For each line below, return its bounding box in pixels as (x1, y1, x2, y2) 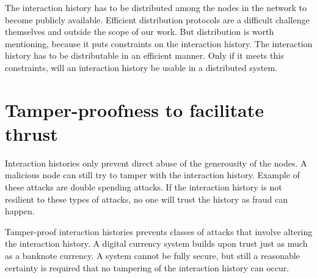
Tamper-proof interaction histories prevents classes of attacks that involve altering (5, 225, 313, 238)
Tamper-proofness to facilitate (5, 97, 264, 122)
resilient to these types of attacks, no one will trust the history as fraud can (5, 192, 288, 205)
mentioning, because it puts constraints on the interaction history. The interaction (5, 37, 313, 50)
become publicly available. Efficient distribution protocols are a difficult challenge (5, 13, 310, 26)
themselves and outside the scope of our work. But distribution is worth (5, 25, 274, 38)
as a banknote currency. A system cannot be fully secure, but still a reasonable (5, 249, 300, 262)
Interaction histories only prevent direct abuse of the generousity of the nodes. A (5, 156, 307, 169)
